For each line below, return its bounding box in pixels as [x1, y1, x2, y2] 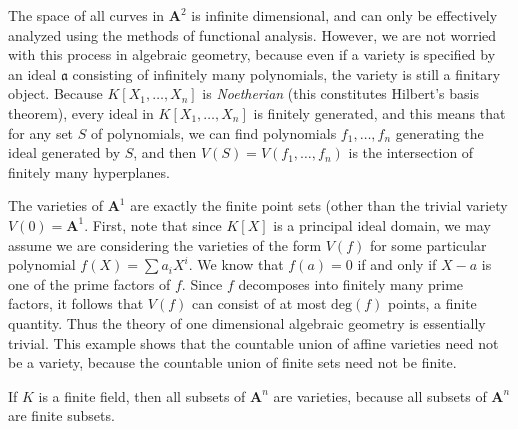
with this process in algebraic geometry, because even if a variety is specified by [8, 44, 496, 65]
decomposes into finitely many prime [238, 273, 464, 294]
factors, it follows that [8, 293, 144, 314]
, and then [133, 142, 197, 163]
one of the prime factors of [8, 273, 171, 294]
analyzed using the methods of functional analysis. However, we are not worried [8, 24, 497, 45]
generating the [395, 122, 484, 143]
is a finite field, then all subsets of [38, 385, 246, 406]
